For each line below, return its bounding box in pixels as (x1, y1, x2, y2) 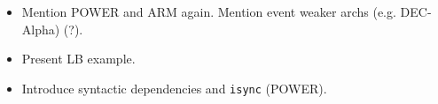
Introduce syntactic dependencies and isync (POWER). (21, 78, 327, 97)
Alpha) (21, 19, 60, 38)
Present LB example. (21, 49, 136, 68)
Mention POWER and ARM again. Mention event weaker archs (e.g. (21, 3, 396, 20)
